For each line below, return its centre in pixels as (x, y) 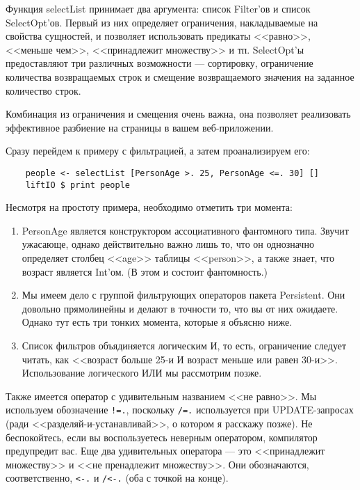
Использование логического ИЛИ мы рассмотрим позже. (142, 373)
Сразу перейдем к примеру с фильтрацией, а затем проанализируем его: (158, 151)
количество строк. (43, 90)
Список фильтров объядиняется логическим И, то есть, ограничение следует (184, 345)
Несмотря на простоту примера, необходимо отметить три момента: (149, 207)
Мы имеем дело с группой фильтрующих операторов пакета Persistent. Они (183, 295)
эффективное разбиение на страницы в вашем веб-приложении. (140, 127)
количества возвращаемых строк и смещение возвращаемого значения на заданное (180, 76)
